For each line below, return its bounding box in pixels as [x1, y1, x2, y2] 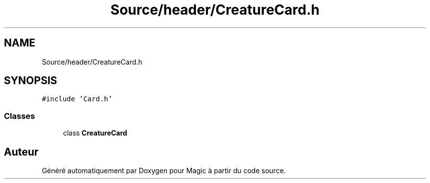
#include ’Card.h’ [42, 95, 112, 103]
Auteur [4, 145, 39, 158]
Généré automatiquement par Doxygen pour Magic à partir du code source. [42, 166, 286, 175]
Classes [4, 111, 35, 121]
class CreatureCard [63, 129, 127, 137]
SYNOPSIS [4, 74, 57, 87]
